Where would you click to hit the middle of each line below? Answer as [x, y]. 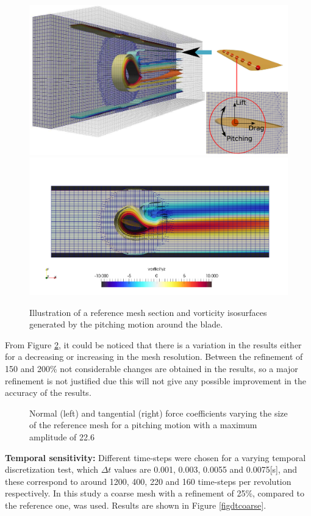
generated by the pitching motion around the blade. [126, 324]
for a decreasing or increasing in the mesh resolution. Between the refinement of [154, 357]
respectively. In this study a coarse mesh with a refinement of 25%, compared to [155, 493]
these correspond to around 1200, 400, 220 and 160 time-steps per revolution [148, 481]
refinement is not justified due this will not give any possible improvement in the [155, 380]
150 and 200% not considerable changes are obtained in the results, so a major [152, 368]
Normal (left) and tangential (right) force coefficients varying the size [159, 413]
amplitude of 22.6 [62, 436]
